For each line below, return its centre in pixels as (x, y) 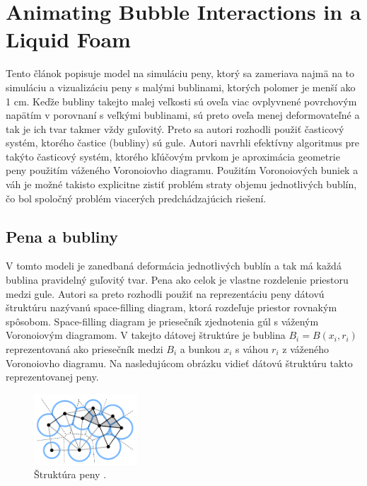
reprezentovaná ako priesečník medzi (85, 349)
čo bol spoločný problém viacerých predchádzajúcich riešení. (136, 198)
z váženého (305, 349)
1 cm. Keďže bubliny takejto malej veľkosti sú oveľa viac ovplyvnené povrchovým (181, 101)
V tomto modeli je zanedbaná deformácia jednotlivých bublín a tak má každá (174, 266)
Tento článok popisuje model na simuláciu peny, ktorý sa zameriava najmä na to (180, 73)
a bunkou (200, 349)
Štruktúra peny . (70, 474)
